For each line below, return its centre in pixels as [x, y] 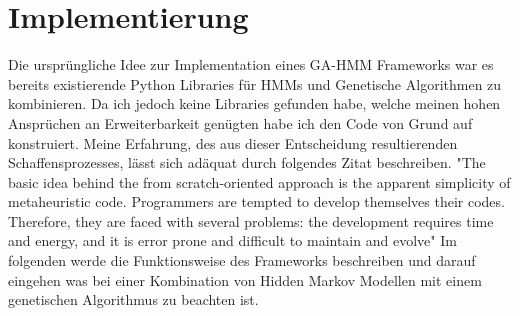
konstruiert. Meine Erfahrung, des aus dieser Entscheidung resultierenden [233, 142]
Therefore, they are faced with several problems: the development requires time [251, 220]
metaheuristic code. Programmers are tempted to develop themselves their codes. [256, 201]
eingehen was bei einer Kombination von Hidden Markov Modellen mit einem [245, 279]
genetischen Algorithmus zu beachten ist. [133, 299]
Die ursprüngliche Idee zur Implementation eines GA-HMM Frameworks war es [251, 64]
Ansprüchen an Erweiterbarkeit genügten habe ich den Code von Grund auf [240, 122]
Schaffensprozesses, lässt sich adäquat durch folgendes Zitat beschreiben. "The [247, 162]
